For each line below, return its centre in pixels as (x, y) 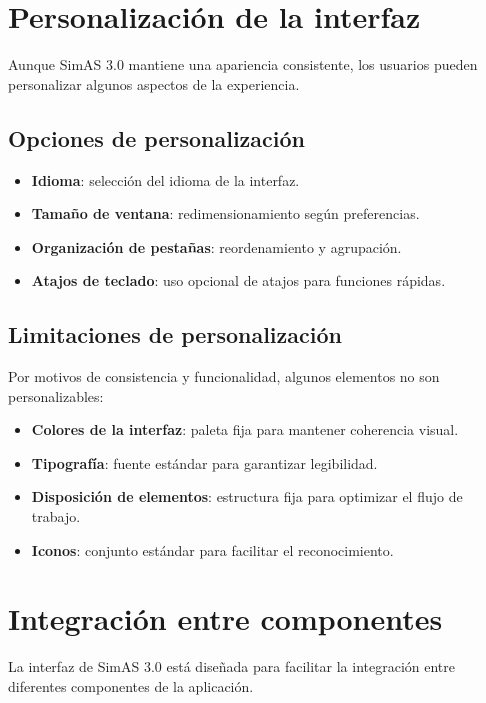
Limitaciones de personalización (175, 334)
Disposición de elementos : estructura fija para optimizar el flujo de (247, 496)
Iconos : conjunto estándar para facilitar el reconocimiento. (212, 549)
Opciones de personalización (157, 137)
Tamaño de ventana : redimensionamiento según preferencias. (225, 213)
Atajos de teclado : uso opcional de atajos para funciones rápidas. (238, 280)
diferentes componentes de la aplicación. (131, 685)
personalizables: (56, 395)
